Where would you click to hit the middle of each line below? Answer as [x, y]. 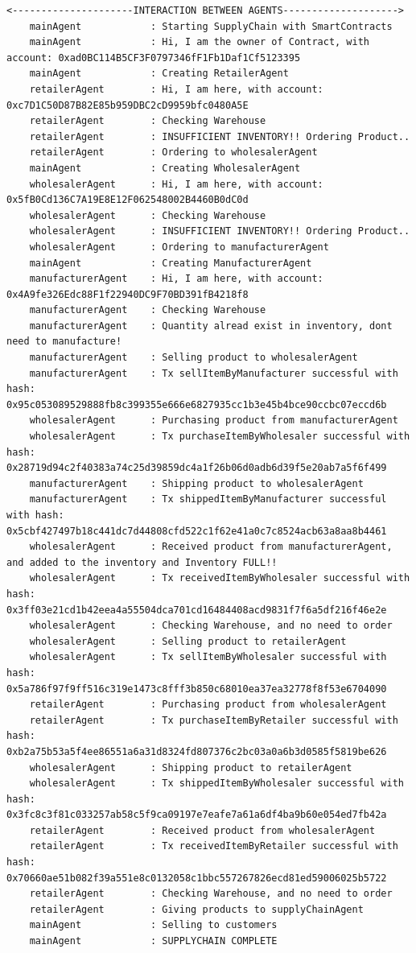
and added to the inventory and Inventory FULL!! [142, 562]
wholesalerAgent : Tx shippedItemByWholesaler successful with [216, 784]
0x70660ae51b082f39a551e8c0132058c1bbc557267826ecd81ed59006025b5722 [197, 878]
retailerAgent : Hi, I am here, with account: [176, 89]
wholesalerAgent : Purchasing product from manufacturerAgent [214, 421]
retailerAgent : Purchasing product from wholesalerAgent [208, 705]
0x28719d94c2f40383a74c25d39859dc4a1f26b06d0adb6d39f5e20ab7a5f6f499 [197, 468]
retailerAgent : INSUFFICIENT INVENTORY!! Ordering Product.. [220, 136]
